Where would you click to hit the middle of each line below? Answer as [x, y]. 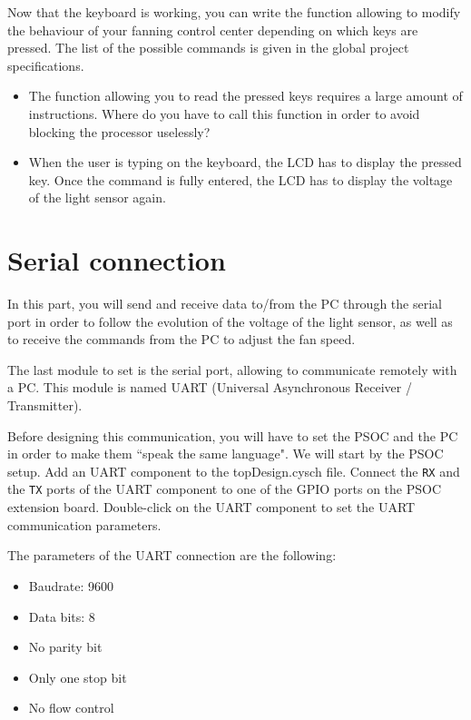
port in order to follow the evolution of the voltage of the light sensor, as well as [230, 321]
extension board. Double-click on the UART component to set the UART [211, 507]
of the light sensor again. [97, 197]
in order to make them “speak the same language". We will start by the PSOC [226, 454]
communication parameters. [84, 524]
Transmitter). [45, 405]
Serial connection [117, 260]
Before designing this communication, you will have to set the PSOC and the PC [233, 435]
